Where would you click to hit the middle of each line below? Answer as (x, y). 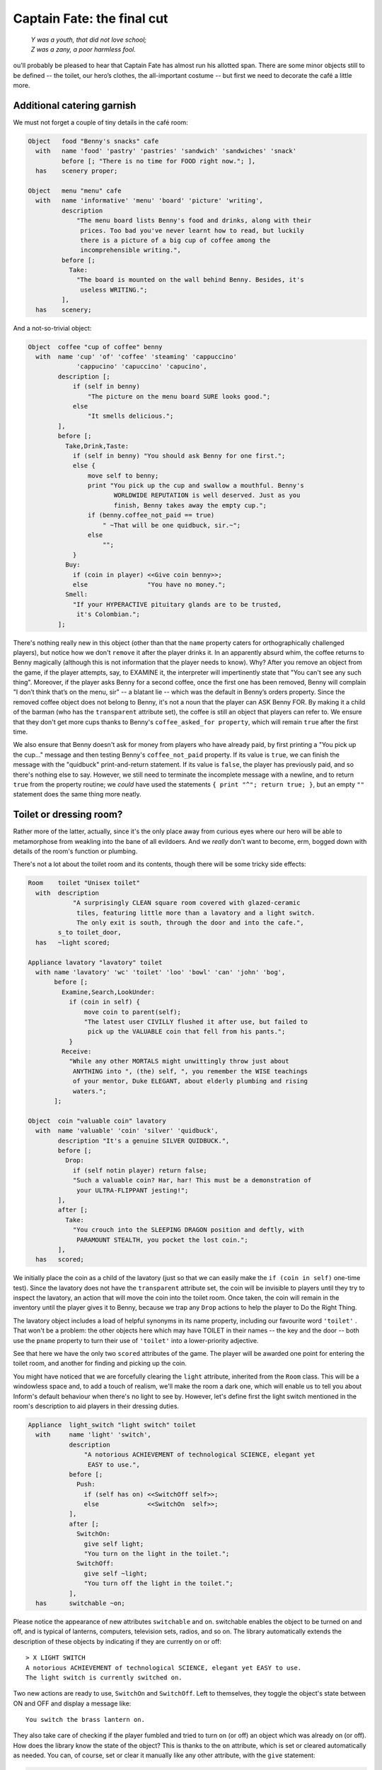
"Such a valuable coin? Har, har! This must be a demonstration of (192, 1180)
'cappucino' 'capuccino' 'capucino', (142, 367)
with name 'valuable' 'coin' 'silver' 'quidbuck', (127, 1131)
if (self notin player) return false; (140, 1170)
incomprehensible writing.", (131, 250)
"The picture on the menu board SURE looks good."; (179, 396)
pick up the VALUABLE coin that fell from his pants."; (186, 1032)
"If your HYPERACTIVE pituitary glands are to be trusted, (177, 604)
